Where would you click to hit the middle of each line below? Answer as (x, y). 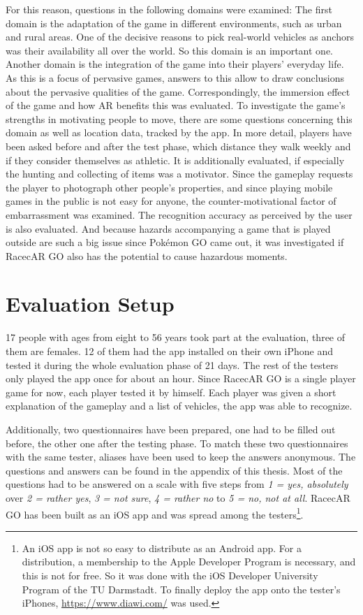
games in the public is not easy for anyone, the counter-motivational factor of (171, 201)
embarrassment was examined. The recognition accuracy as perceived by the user (179, 214)
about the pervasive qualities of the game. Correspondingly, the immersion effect (178, 91)
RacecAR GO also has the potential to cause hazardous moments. (147, 255)
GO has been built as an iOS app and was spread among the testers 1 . (155, 513)
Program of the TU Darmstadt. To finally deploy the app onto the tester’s (181, 589)
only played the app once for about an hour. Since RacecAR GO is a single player (181, 378)
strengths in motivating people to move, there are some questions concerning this (179, 118)
